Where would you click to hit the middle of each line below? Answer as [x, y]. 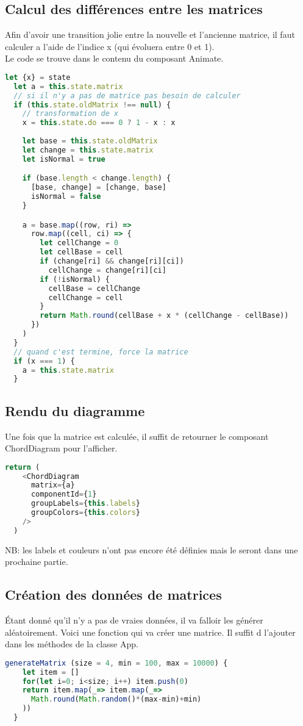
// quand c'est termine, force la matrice [101, 352]
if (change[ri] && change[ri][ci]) [112, 261]
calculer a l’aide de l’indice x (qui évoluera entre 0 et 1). [110, 46]
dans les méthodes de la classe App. [72, 644]
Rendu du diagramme [75, 410]
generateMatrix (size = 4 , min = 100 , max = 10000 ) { [116, 663]
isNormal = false [66, 197]
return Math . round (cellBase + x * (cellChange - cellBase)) [164, 316]
